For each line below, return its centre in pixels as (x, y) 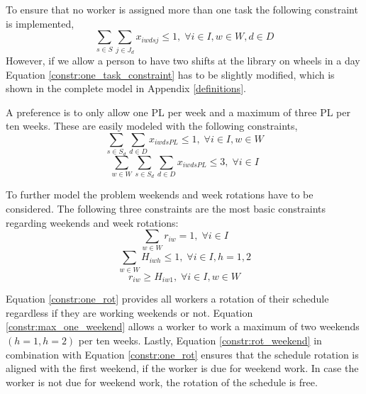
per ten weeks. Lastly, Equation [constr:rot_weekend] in (200, 340)
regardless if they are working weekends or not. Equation (129, 312)
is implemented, (40, 23)
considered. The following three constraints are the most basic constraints (166, 208)
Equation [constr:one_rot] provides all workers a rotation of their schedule (167, 299)
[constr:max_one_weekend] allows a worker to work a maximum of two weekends (183, 326)
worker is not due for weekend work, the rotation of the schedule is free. (162, 382)
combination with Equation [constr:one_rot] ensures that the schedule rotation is (182, 354)
